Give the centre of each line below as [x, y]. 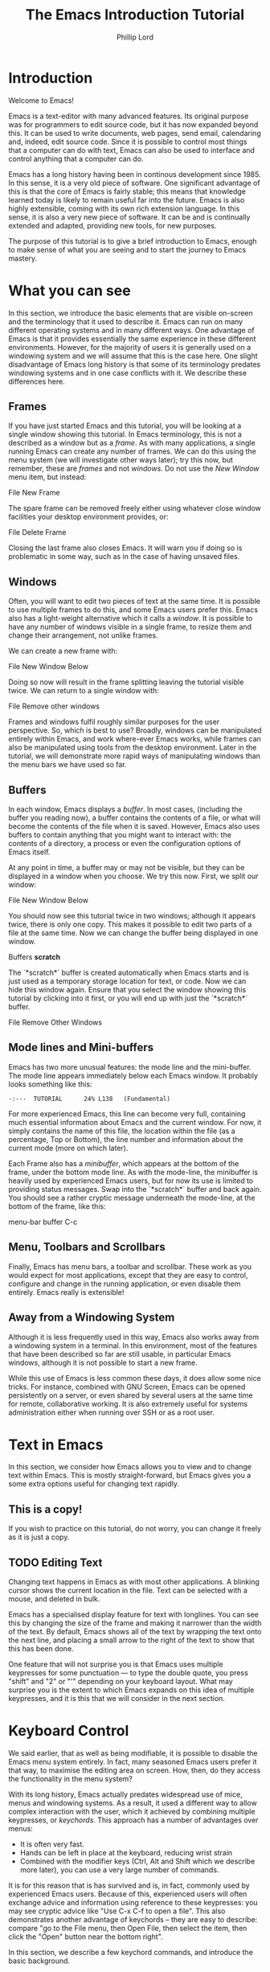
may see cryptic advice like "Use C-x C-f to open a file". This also [117, 1911]
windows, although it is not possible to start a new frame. [103, 1362]
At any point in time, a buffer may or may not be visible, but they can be [127, 868]
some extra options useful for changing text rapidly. [94, 1484]
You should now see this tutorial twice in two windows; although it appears [132, 916]
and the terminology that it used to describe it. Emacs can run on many [126, 321]
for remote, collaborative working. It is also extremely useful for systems [128, 1403]
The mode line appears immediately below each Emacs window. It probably [133, 1075]
